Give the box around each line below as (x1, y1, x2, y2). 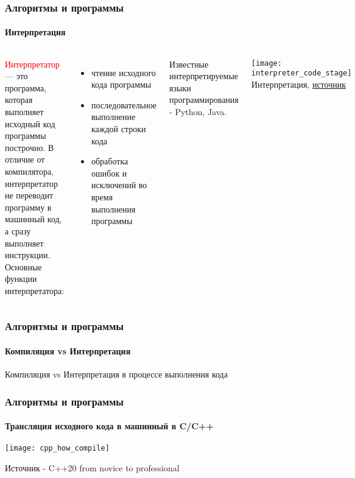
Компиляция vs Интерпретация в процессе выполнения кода (5, 368, 228, 381)
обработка (91, 155, 128, 167)
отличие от (5, 153, 45, 166)
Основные (5, 260, 42, 273)
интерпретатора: (5, 284, 65, 297)
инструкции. (5, 248, 51, 261)
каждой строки (91, 122, 146, 135)
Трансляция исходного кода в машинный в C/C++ (5, 420, 214, 432)
